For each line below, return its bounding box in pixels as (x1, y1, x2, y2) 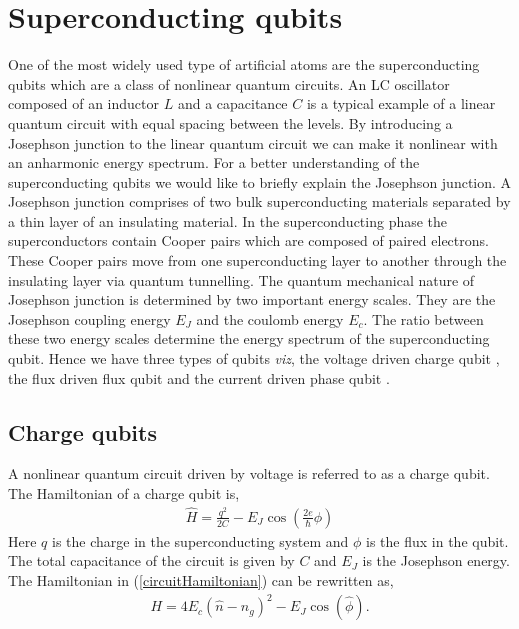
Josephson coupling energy (8, 308, 171, 329)
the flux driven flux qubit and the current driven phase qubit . (8, 367, 390, 388)
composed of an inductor (8, 93, 160, 114)
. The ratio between (363, 308, 484, 329)
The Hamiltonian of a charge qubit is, (8, 483, 240, 504)
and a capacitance (177, 93, 288, 114)
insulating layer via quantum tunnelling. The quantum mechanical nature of (8, 269, 475, 290)
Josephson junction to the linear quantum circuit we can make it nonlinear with (8, 132, 498, 153)
